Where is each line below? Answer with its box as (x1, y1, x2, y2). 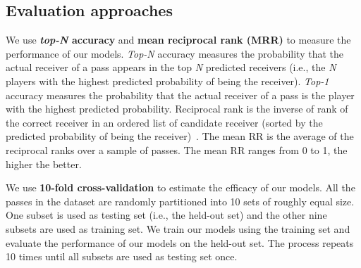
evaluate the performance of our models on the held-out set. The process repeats (6, 235, 354, 250)
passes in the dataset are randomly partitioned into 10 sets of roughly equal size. (6, 193, 355, 208)
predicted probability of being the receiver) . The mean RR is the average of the (6, 129, 354, 143)
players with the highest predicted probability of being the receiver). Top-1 (6, 73, 329, 88)
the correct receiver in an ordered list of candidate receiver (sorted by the (6, 115, 323, 129)
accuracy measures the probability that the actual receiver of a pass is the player (6, 87, 355, 102)
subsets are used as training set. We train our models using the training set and (6, 221, 350, 236)
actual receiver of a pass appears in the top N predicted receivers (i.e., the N (6, 60, 336, 75)
